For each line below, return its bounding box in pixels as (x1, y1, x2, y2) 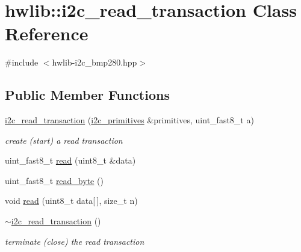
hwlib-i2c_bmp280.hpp (52, 56, 137, 69)
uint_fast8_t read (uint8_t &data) (5, 154, 136, 167)
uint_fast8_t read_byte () (5, 174, 104, 186)
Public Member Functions (5, 85, 170, 104)
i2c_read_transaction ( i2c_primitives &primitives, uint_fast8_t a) (5, 114, 254, 126)
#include (5, 56, 39, 69)
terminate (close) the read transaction (5, 235, 144, 247)
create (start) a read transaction (5, 134, 123, 146)
